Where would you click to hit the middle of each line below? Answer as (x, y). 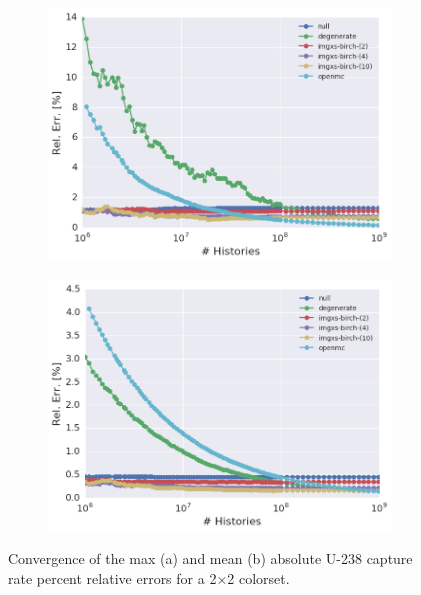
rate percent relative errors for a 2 (112, 577)
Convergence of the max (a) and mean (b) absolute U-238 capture (210, 558)
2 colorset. (258, 577)
